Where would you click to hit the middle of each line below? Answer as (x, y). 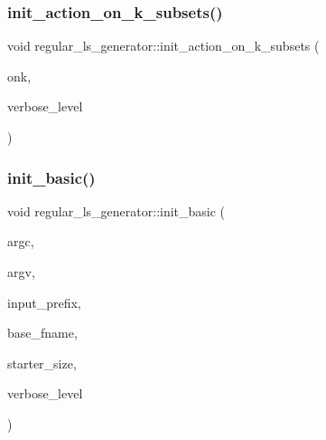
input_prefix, (44, 302)
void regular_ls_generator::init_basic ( (116, 210)
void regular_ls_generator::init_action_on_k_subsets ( (163, 46)
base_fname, (42, 333)
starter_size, (42, 363)
